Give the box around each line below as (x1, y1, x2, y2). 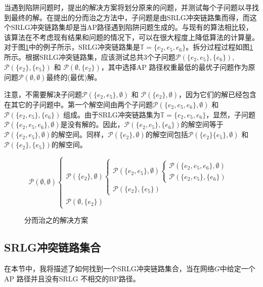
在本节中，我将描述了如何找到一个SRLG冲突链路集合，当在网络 (4, 263, 214, 274)
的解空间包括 (145, 129, 188, 140)
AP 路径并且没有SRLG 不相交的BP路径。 (4, 273, 140, 283)
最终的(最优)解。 (46, 71, 102, 82)
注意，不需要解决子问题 (4, 89, 82, 99)
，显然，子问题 (206, 109, 256, 119)
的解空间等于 (181, 119, 224, 130)
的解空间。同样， (51, 129, 108, 140)
